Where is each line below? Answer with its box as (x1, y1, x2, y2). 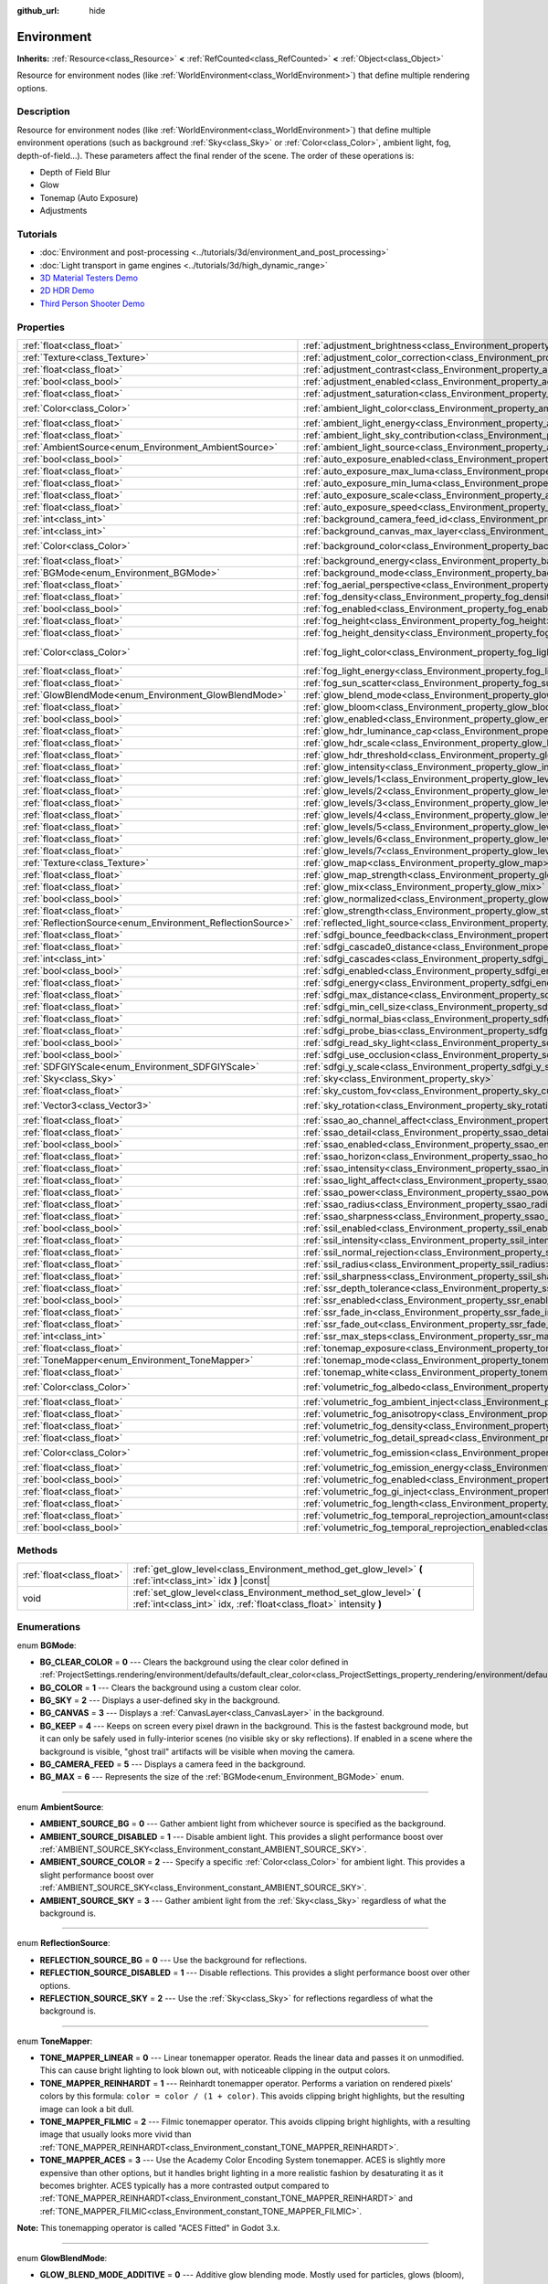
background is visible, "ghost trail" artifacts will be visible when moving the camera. (39, 1746, 355, 1757)
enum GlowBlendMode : (16, 2252, 108, 2263)
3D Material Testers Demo (39, 272, 139, 283)
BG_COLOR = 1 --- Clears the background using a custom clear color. (39, 1682, 301, 1693)
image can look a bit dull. (39, 2103, 134, 2114)
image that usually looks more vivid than (39, 2129, 192, 2140)
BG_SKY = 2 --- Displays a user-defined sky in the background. (39, 1695, 280, 1706)
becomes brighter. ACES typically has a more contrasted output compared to (39, 2180, 330, 2191)
